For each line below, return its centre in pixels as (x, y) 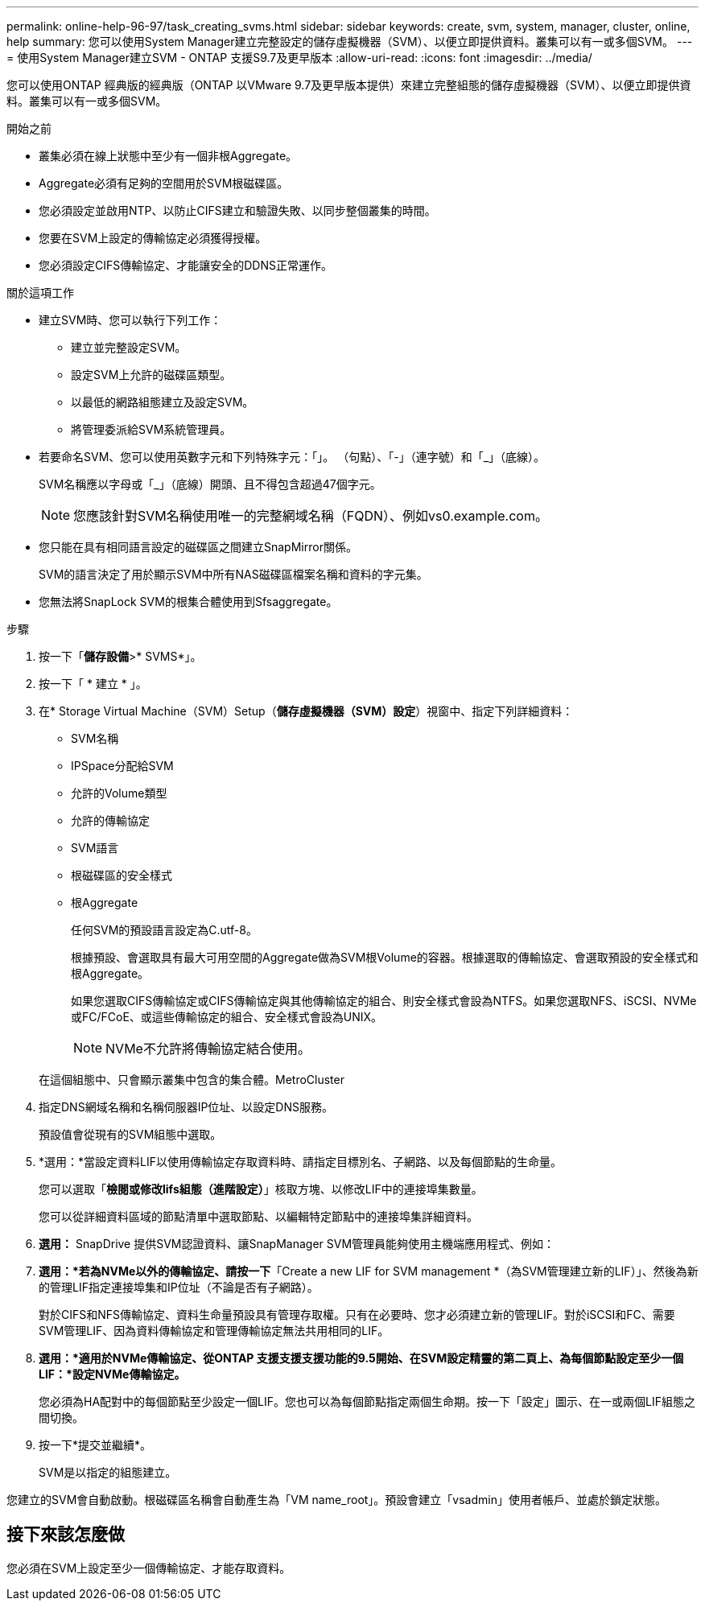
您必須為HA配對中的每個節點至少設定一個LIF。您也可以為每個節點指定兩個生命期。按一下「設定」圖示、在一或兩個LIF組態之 (367, 1401)
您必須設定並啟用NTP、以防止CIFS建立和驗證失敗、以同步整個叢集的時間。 (237, 210)
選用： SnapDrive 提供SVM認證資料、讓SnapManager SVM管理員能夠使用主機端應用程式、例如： (297, 1244)
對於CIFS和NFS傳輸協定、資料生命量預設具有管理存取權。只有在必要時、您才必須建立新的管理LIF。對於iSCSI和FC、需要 (357, 1314)
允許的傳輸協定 (110, 820)
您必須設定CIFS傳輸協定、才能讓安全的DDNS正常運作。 (186, 265)
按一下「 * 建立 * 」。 (93, 684)
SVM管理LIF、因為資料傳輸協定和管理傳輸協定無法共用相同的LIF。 (214, 1331)
